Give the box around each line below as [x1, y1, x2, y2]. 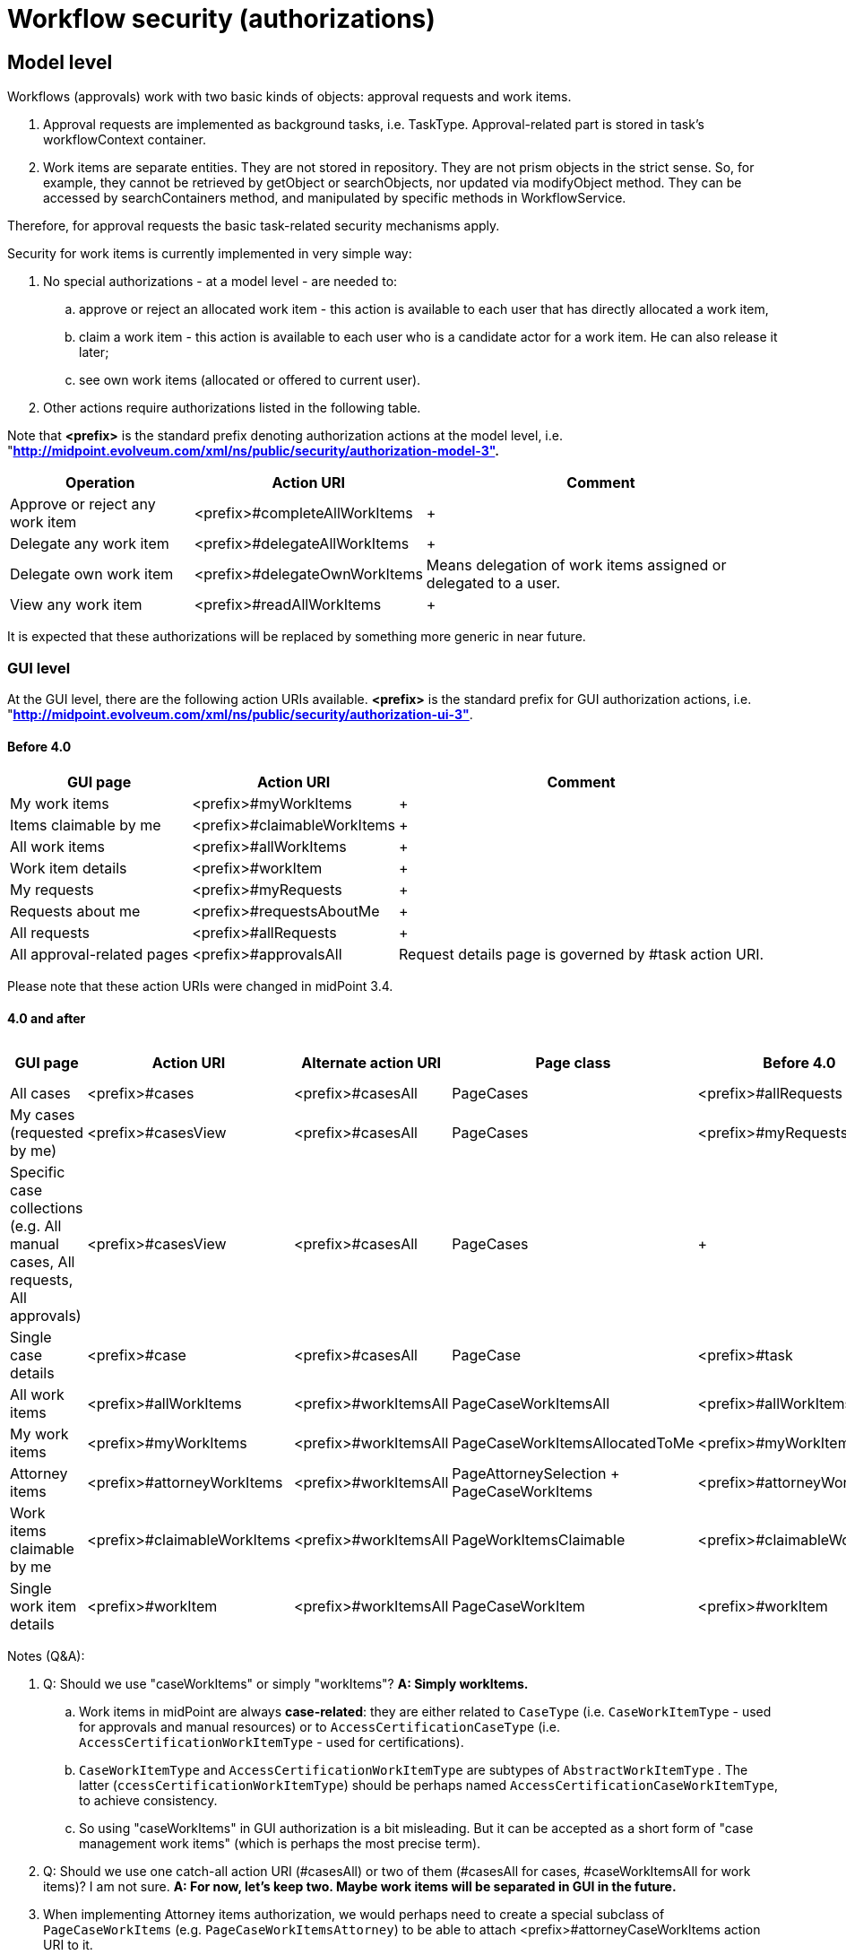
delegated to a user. [426, 574, 561, 593]
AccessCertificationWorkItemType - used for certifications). [79, 1734, 464, 1751]
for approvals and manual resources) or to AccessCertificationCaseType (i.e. [79, 1719, 560, 1735]
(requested [10, 1124, 84, 1143]
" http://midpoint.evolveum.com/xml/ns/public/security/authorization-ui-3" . [7, 706, 473, 722]
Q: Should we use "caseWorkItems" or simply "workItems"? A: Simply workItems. [43, 1676, 529, 1692]
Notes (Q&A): [7, 1648, 85, 1664]
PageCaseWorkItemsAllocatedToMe [452, 1434, 695, 1453]
